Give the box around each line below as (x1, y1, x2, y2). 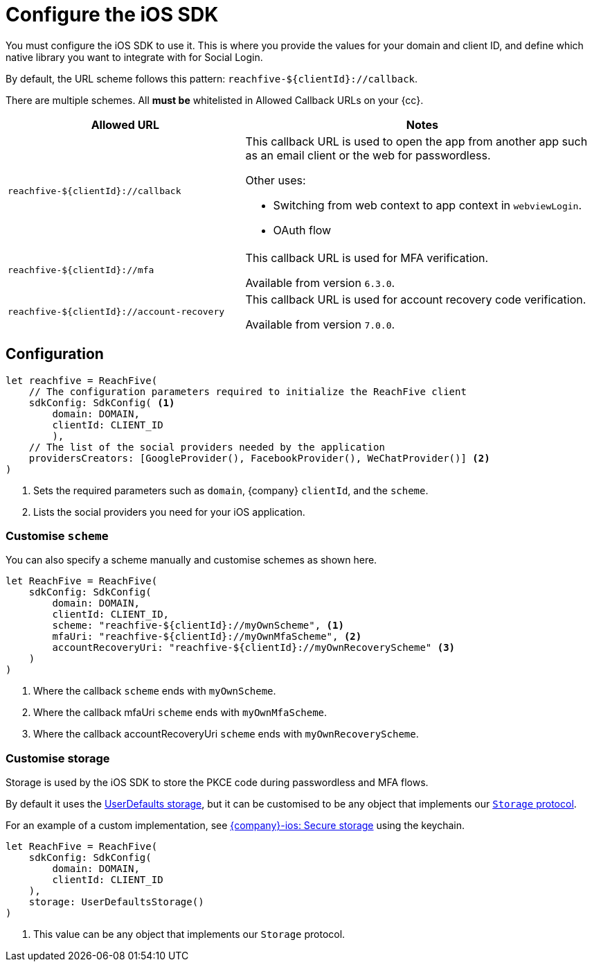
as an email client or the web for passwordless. (245, 148, 491, 162)
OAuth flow (273, 223, 332, 237)
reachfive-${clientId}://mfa (8, 265, 154, 276)
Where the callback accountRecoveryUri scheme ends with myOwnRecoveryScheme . (33, 728, 419, 740)
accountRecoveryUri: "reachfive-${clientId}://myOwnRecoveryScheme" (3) (52, 642, 456, 654)
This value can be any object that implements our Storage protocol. (33, 928, 346, 941)
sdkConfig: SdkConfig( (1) (28, 397, 175, 408)
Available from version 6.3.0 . (245, 275, 395, 290)
